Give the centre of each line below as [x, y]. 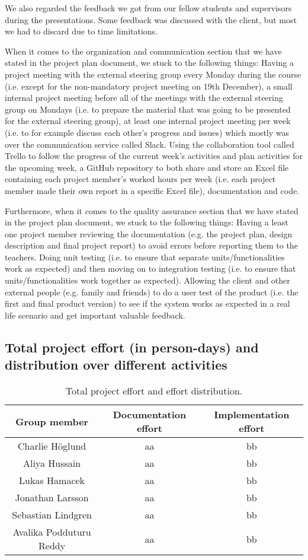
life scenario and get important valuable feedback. [95, 315]
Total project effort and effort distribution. [154, 391]
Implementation [252, 415]
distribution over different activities [116, 365]
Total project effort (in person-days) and [132, 347]
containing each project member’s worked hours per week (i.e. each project [140, 179]
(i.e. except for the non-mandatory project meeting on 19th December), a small [149, 86]
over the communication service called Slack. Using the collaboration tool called [150, 144]
